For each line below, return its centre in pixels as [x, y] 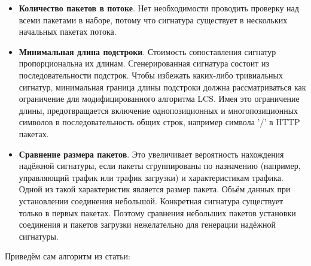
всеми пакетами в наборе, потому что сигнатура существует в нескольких [153, 19]
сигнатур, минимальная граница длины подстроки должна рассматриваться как [162, 87]
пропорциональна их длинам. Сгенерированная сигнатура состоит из [144, 63]
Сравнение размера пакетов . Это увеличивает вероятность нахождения [151, 154]
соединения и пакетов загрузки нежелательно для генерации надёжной [147, 224]
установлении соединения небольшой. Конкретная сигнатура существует [151, 200]
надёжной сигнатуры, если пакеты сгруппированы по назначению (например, [160, 166]
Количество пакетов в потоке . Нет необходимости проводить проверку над [159, 8]
